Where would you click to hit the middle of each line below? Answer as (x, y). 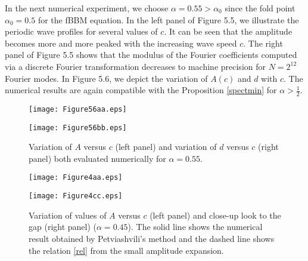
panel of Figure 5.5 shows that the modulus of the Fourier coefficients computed (151, 55)
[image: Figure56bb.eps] (78, 128)
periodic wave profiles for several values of (81, 31)
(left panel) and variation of (166, 147)
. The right (263, 43)
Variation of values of (68, 215)
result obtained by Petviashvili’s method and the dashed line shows (152, 238)
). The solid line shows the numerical (195, 227)
